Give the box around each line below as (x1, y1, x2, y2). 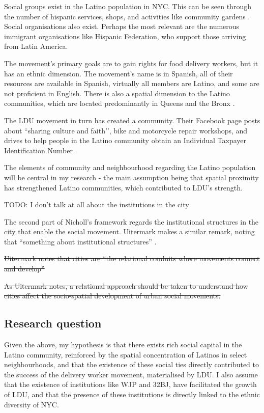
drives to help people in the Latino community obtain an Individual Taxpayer (4, 135, 247, 146)
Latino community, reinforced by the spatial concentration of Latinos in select (4, 349, 247, 360)
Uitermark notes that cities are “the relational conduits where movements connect (4, 253, 260, 264)
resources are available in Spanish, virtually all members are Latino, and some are (4, 78, 259, 89)
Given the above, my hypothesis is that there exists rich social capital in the (4, 339, 242, 350)
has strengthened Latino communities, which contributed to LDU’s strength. (4, 182, 243, 192)
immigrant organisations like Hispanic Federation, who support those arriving (4, 31, 246, 41)
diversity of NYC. (4, 399, 59, 409)
